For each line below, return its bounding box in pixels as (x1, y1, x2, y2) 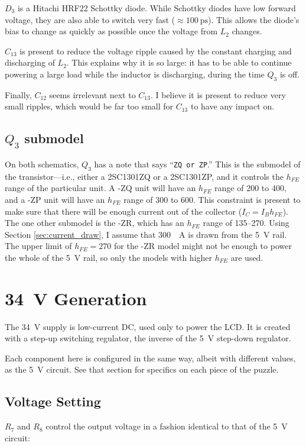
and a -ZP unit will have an (5, 193, 105, 205)
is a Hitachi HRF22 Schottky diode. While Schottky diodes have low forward (17, 2, 296, 14)
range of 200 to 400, (214, 182, 287, 194)
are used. (230, 251, 263, 263)
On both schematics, (5, 157, 79, 170)
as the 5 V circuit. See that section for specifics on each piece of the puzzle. (5, 363, 279, 376)
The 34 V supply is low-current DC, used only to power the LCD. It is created (5, 320, 291, 332)
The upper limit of (5, 240, 72, 252)
